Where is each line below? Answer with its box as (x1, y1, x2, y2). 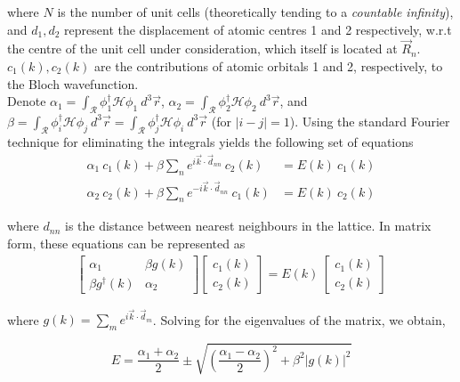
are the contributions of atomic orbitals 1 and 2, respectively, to (93, 57, 443, 75)
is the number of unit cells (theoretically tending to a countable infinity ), (57, 3, 454, 20)
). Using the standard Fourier (289, 111, 450, 130)
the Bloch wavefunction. (7, 74, 139, 93)
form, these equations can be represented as (7, 233, 246, 252)
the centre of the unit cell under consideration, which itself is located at (7, 39, 398, 58)
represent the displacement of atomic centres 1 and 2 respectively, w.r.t (64, 20, 452, 38)
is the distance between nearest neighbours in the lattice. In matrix (64, 216, 432, 235)
